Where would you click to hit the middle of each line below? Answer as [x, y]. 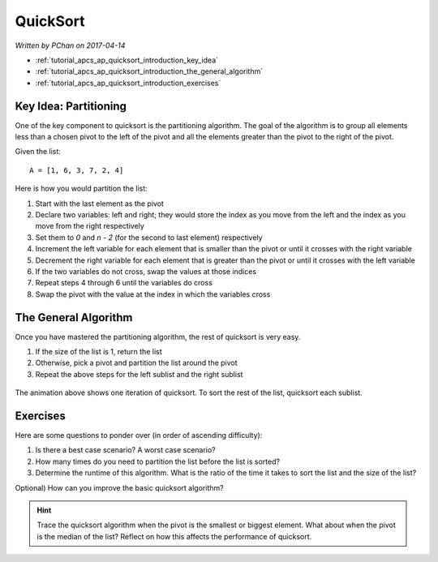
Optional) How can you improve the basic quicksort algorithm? [119, 487]
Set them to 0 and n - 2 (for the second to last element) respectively [149, 237]
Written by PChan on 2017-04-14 [70, 45]
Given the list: [38, 152]
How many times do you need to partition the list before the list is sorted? [157, 461]
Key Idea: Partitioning [71, 106]
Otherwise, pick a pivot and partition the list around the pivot [137, 363]
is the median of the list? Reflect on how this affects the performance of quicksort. [174, 536]
